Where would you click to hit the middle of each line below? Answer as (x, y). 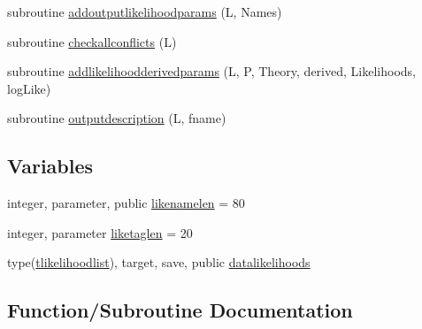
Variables (50, 166)
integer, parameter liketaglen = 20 (100, 232)
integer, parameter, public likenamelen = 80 (126, 203)
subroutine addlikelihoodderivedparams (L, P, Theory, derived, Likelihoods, (211, 71)
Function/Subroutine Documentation (180, 310)
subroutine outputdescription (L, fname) (117, 118)
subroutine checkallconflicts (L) (92, 41)
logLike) (29, 88)
